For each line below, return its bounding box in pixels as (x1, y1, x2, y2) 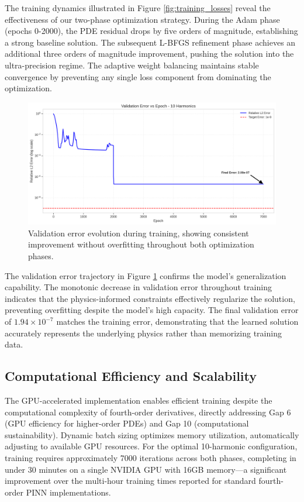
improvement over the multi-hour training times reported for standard (5, 475, 256, 487)
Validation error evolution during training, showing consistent (28, 226, 249, 239)
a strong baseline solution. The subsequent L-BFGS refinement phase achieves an (5, 36, 296, 48)
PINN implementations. (26, 486, 111, 498)
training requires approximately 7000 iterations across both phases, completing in (5, 451, 296, 463)
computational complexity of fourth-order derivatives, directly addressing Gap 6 (5, 405, 291, 418)
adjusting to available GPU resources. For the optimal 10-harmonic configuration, (5, 440, 298, 452)
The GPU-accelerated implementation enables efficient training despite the (5, 394, 272, 406)
